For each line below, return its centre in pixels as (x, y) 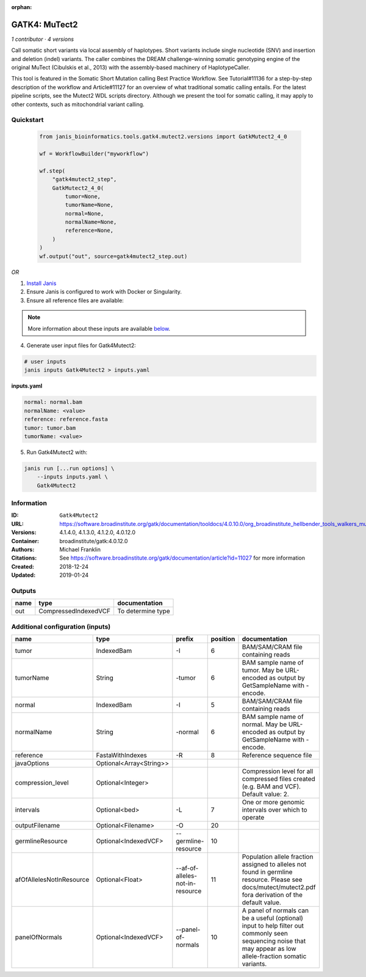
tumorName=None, (89, 205)
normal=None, (84, 213)
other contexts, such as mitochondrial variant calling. (78, 104)
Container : (25, 541)
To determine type (143, 611)
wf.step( (52, 171)
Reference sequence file (277, 755)
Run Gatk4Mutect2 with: (57, 452)
